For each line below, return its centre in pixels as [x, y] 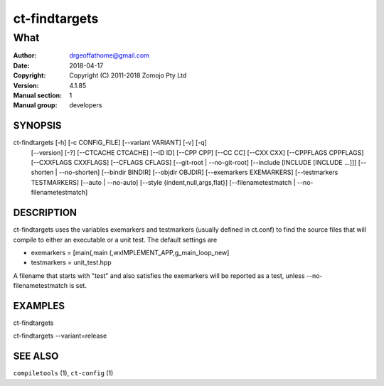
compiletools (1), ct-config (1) [63, 373]
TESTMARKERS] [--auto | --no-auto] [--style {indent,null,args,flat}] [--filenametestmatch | [163, 182]
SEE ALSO [36, 356]
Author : [25, 55]
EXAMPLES [39, 306]
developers [86, 105]
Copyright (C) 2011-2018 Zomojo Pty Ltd [128, 75]
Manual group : [35, 105]
